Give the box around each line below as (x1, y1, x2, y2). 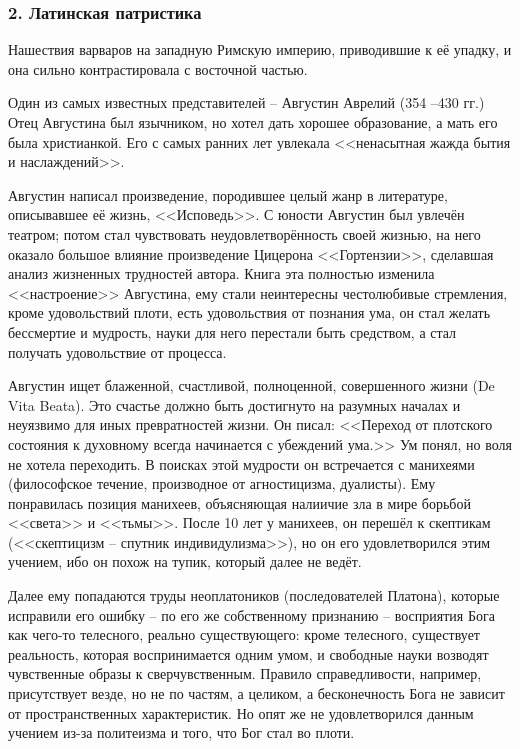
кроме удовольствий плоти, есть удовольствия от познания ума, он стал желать (8, 302, 491, 323)
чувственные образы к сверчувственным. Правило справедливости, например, (8, 663, 482, 684)
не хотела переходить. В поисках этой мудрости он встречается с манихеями (8, 453, 475, 474)
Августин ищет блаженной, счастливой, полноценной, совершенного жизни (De (8, 375, 495, 396)
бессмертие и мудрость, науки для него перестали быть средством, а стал (8, 321, 457, 342)
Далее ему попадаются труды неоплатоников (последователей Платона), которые (8, 585, 500, 606)
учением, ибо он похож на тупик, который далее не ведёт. (8, 551, 362, 572)
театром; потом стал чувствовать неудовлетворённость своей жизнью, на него (8, 223, 481, 244)
